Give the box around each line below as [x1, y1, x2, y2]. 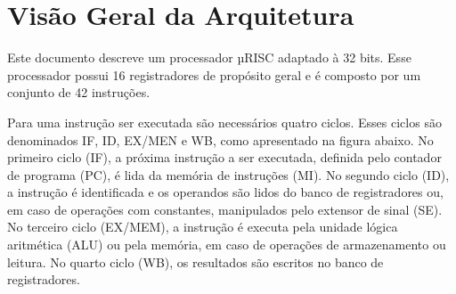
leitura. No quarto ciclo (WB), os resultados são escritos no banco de [7, 252, 384, 271]
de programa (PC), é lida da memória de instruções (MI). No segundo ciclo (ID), [7, 165, 450, 184]
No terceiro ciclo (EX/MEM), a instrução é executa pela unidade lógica [7, 217, 398, 236]
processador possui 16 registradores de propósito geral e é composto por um [7, 65, 421, 84]
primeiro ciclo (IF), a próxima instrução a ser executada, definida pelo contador [7, 148, 442, 167]
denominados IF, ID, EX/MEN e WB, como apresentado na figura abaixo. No [7, 130, 434, 149]
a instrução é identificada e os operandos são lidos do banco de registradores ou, [7, 183, 444, 201]
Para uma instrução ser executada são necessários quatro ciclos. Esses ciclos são [7, 112, 442, 131]
